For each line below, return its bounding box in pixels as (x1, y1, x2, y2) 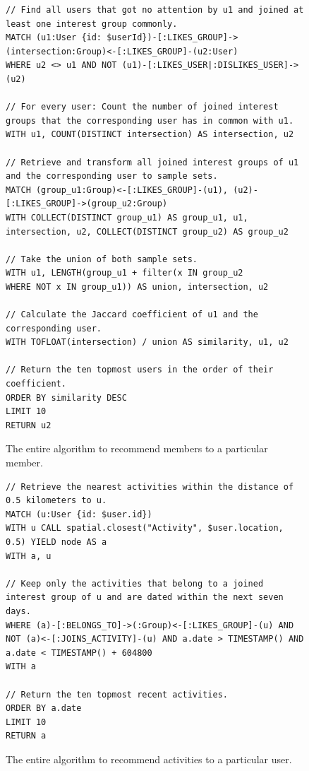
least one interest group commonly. (6, 18, 178, 29)
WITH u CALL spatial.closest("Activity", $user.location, (6, 523, 284, 534)
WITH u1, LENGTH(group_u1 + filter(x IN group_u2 (6, 268, 243, 278)
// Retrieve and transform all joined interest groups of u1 (6, 157, 299, 167)
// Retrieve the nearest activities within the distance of (6, 481, 294, 492)
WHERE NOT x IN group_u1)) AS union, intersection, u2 (6, 281, 269, 292)
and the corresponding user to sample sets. (6, 171, 218, 182)
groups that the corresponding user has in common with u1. (6, 115, 294, 126)
